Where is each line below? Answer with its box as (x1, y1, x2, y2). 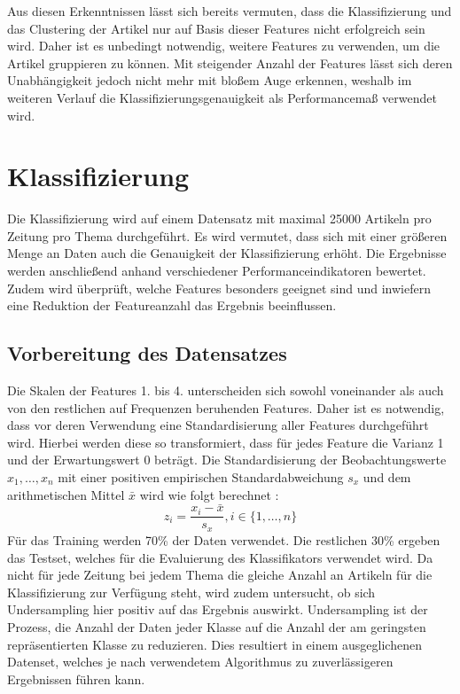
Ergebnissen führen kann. (7, 669, 145, 688)
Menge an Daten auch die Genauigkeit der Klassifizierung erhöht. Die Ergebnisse (7, 244, 447, 262)
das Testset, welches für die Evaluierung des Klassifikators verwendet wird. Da (7, 548, 433, 566)
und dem (363, 468, 411, 487)
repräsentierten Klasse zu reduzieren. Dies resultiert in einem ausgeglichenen (7, 635, 422, 653)
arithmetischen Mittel (7, 485, 125, 503)
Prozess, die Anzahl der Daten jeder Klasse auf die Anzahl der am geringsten (7, 617, 426, 636)
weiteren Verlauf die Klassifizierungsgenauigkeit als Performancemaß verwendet (7, 88, 437, 106)
